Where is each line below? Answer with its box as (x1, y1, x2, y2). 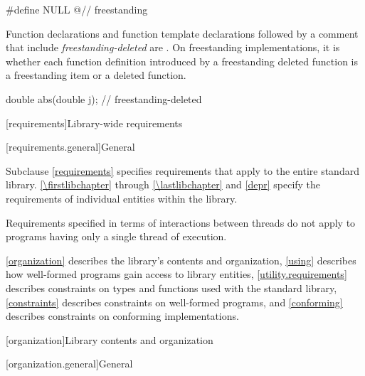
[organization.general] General (6, 356, 133, 371)
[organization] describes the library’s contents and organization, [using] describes (6, 252, 356, 267)
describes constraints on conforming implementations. (6, 308, 239, 323)
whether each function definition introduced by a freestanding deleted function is (6, 53, 358, 68)
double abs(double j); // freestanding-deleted (6, 91, 202, 106)
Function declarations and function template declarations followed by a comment (6, 26, 359, 41)
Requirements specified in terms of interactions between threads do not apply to (6, 215, 356, 230)
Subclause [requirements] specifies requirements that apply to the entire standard (6, 163, 359, 178)
